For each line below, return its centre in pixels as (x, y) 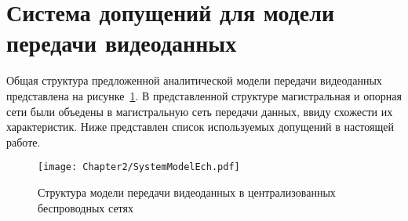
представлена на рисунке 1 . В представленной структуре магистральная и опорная (204, 95)
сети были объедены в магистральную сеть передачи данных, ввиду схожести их (200, 111)
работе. (24, 141)
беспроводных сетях (86, 207)
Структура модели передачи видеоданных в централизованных (187, 192)
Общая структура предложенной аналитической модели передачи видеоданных (194, 80)
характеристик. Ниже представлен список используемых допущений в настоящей (200, 127)
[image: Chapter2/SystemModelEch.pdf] (139, 167)
